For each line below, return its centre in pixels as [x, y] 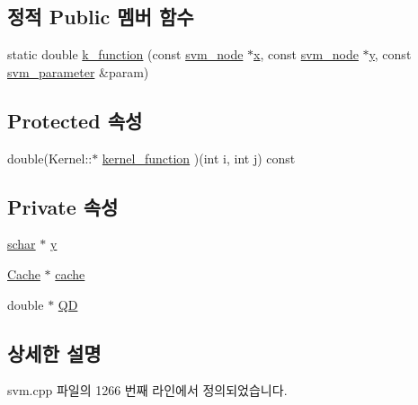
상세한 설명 [54, 352]
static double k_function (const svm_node [125, 54]
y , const [390, 54]
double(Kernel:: [50, 158]
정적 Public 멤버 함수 [101, 17]
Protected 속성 [75, 120]
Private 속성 [63, 206]
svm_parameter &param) [78, 71]
